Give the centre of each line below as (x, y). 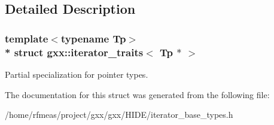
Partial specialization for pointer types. (77, 74)
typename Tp (93, 38)
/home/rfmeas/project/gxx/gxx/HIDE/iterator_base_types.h (119, 115)
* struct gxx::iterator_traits (74, 52)
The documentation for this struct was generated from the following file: (137, 94)
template (27, 38)
